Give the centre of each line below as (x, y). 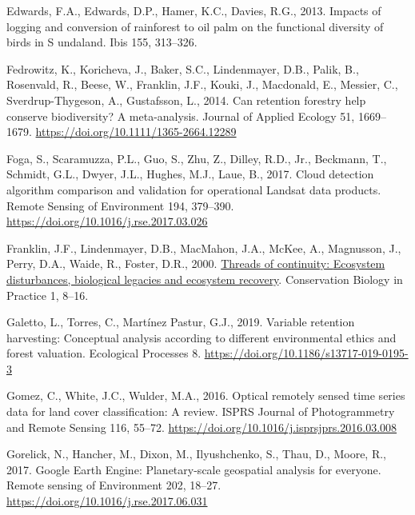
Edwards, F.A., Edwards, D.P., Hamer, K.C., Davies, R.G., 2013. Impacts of (194, 10)
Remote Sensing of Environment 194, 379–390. (120, 205)
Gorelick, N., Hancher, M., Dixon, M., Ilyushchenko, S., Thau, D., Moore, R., (196, 454)
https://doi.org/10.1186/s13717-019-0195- (306, 353)
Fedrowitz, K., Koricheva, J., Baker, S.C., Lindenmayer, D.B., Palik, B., (183, 68)
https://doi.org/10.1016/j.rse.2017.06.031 (107, 501)
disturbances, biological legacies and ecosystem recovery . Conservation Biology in (205, 279)
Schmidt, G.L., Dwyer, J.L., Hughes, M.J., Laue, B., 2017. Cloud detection (190, 174)
